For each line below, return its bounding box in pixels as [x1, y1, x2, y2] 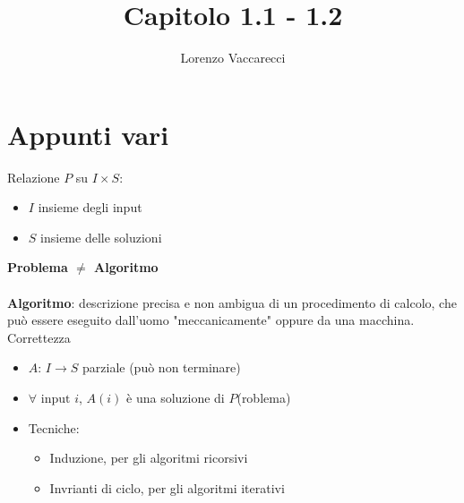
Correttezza [7, 328, 71, 346]
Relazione [7, 167, 60, 186]
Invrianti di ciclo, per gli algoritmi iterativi [49, 478, 285, 497]
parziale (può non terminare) [82, 358, 241, 377]
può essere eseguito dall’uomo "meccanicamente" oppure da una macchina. [7, 311, 415, 329]
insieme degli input [38, 198, 142, 217]
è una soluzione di [126, 388, 225, 406]
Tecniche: [28, 418, 80, 437]
